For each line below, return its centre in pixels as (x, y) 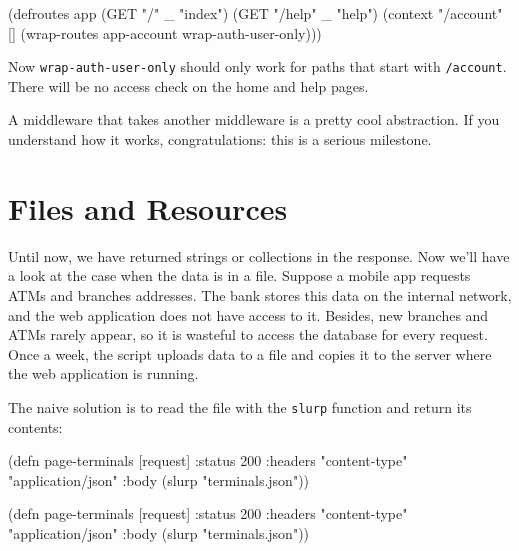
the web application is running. (103, 373)
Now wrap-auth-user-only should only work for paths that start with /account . (257, 66)
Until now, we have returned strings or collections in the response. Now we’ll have (259, 255)
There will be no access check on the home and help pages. (188, 85)
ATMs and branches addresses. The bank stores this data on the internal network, (260, 294)
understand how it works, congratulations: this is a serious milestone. (220, 139)
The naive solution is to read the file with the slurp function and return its (240, 406)
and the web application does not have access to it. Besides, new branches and (248, 314)
